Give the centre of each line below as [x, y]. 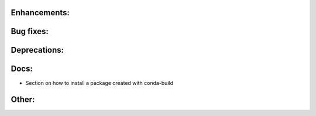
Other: [23, 100]
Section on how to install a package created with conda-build [99, 83]
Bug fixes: [30, 31]
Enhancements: [40, 13]
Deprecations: [37, 50]
